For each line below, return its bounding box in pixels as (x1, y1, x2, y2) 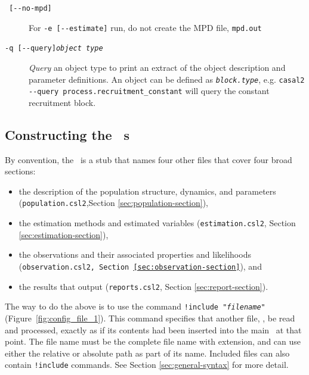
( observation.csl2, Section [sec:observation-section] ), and (18, 260, 262, 272)
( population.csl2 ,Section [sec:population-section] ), (18, 196, 209, 209)
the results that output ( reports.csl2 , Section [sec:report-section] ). (18, 280, 268, 292)
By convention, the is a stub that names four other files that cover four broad (5, 153, 292, 165)
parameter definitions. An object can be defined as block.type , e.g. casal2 (29, 73, 305, 85)
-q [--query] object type (5, 44, 103, 53)
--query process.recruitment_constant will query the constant (29, 85, 270, 97)
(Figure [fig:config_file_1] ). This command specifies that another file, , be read (5, 311, 295, 324)
